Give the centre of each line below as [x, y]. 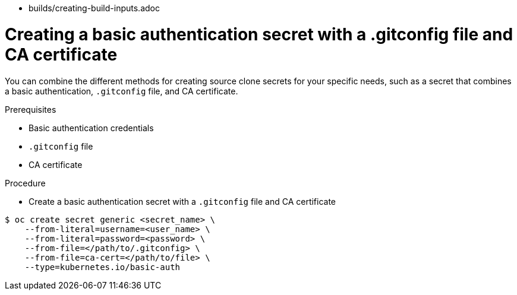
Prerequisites [31, 109]
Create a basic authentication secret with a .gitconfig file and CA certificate [182, 201]
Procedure [25, 183]
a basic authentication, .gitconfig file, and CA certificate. [122, 91]
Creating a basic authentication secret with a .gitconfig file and [259, 34]
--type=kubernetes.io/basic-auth [103, 267]
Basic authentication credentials [91, 128]
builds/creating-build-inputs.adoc [94, 8]
